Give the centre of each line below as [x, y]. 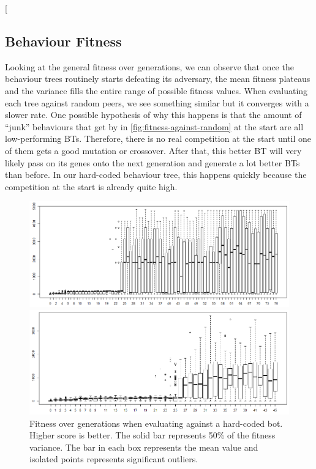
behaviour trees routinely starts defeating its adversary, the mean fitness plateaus [158, 79]
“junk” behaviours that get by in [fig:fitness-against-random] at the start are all [154, 126]
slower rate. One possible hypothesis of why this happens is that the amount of [153, 115]
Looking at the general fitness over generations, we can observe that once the [149, 66]
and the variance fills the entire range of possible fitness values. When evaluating [156, 90]
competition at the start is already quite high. [91, 186]
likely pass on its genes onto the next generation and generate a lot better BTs [152, 162]
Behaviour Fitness [63, 41]
